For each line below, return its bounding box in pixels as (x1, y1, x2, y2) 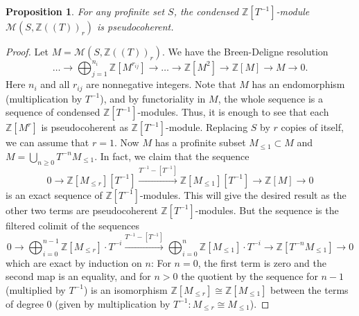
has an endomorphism (252, 77, 345, 91)
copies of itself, (281, 120, 344, 134)
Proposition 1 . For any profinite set (6, 4, 165, 18)
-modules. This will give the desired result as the (139, 187, 347, 202)
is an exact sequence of (6, 187, 103, 202)
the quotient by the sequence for (181, 269, 318, 283)
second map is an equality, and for (6, 269, 151, 283)
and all (40, 77, 70, 91)
